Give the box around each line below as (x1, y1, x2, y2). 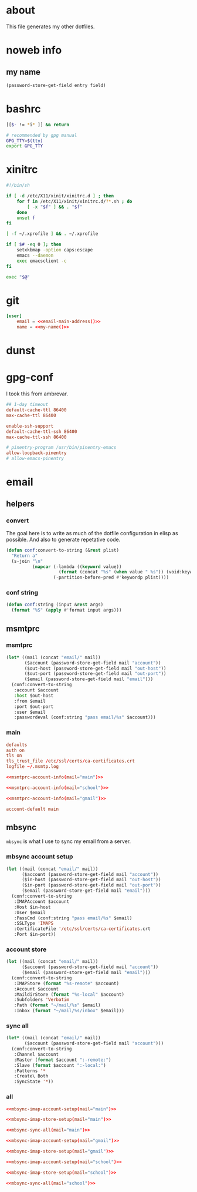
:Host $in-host (13, 904, 51, 910)
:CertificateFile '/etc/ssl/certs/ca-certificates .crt (13, 926, 151, 932)
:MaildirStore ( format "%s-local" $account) (13, 991, 125, 998)
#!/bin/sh (6, 183, 30, 189)
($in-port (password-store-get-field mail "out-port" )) (21, 882, 161, 888)
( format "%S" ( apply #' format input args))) (11, 607, 122, 613)
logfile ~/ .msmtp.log (6, 764, 59, 770)
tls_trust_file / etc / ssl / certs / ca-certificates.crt (6, 758, 135, 764)
